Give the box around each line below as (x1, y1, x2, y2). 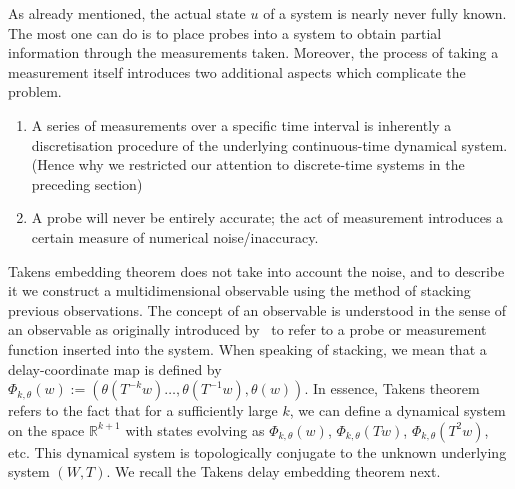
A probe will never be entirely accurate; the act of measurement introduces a (31, 207, 504, 228)
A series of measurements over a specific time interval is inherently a (31, 114, 452, 135)
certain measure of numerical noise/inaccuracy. (31, 226, 319, 247)
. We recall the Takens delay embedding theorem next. (106, 461, 441, 482)
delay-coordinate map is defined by (8, 358, 222, 379)
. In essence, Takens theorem (304, 378, 480, 399)
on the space (8, 419, 85, 440)
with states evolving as (125, 419, 265, 440)
